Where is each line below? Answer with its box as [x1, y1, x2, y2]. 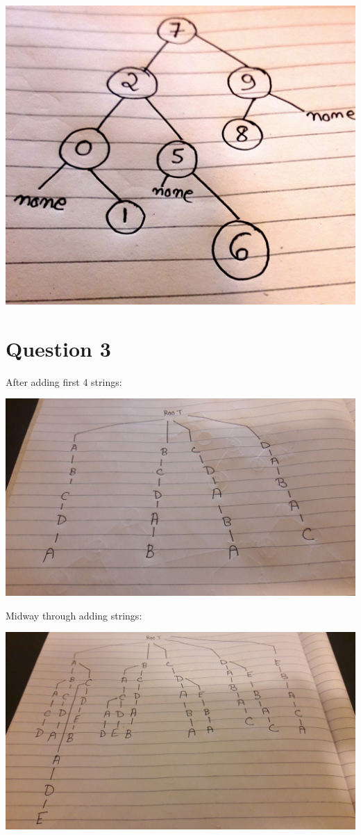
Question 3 [6, 334, 111, 362]
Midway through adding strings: [6, 608, 142, 622]
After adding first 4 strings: [6, 374, 122, 389]
